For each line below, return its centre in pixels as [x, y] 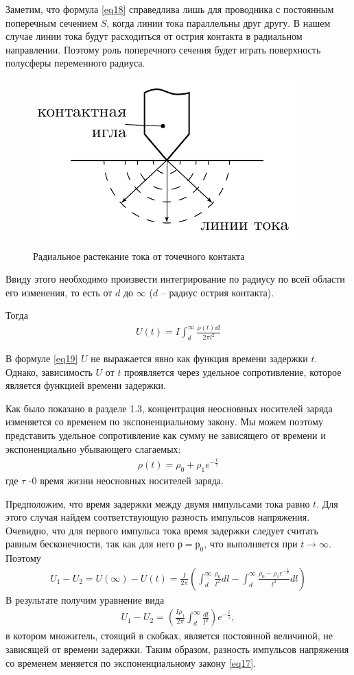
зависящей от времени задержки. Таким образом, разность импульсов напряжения [177, 649]
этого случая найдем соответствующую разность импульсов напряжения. [158, 517]
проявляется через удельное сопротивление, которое [233, 371]
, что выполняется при [251, 544]
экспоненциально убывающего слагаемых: [93, 448]
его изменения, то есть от [59, 292]
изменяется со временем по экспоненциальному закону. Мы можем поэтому [164, 422]
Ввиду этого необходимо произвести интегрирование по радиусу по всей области [175, 279]
